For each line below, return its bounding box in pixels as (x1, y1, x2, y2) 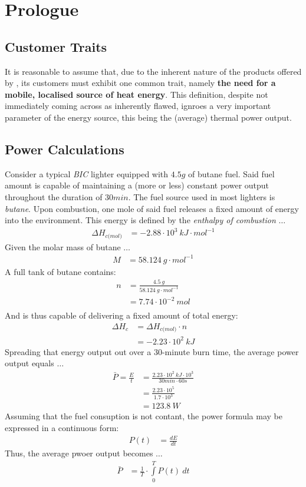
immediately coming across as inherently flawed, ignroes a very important (5, 100, 271, 112)
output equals (5, 357, 54, 369)
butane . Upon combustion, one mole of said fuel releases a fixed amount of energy (5, 202, 299, 214)
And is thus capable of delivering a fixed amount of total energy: (5, 309, 238, 322)
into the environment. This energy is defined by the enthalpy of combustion (5, 214, 276, 226)
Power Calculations (5, 140, 124, 158)
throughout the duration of (5, 190, 103, 203)
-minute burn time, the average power (162, 345, 299, 357)
